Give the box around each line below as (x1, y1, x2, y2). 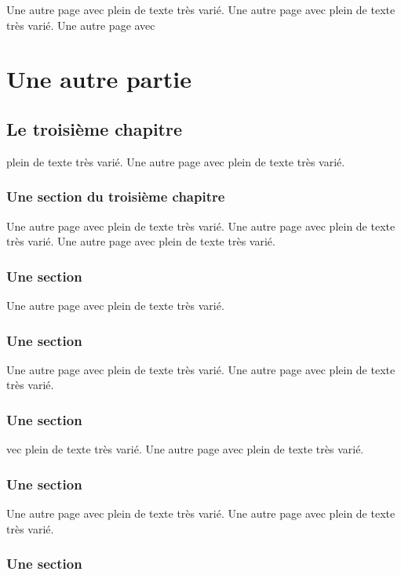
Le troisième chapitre (6, 116, 183, 140)
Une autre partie (6, 63, 191, 95)
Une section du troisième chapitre (6, 187, 225, 206)
